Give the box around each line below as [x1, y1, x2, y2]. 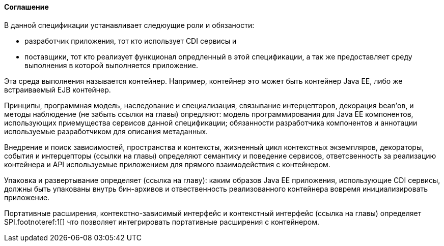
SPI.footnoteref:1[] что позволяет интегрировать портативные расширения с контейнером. [4, 217, 319, 226]
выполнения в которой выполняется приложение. [24, 60, 199, 70]
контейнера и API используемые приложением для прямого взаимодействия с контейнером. [4, 160, 330, 169]
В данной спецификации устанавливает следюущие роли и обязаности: [4, 20, 255, 29]
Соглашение [4, 3, 49, 11]
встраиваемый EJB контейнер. [4, 85, 111, 94]
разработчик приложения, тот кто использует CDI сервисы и [24, 36, 237, 45]
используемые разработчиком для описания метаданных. [4, 127, 208, 136]
